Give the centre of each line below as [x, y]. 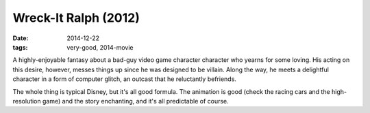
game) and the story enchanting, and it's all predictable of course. [135, 101]
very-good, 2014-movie [100, 47]
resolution [27, 101]
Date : [21, 38]
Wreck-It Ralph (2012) [76, 18]
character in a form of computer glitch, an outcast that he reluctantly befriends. [124, 79]
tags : [20, 47]
